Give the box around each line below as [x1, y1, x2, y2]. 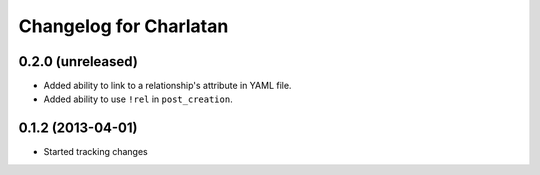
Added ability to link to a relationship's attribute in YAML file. [43, 80, 292, 92]
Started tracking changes [43, 146, 149, 158]
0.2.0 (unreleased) [18, 53, 139, 70]
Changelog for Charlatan [18, 15, 229, 37]
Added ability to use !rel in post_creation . [43, 93, 234, 105]
